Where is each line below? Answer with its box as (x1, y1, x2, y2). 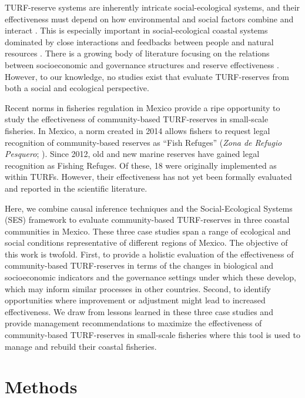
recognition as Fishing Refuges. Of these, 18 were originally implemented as (5, 159, 277, 171)
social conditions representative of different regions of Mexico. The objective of (5, 236, 288, 249)
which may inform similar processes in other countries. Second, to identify (5, 282, 271, 295)
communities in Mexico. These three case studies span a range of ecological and (5, 225, 291, 237)
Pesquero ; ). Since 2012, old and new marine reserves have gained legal (5, 148, 260, 160)
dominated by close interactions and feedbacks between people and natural (5, 35, 274, 48)
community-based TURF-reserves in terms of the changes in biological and (5, 259, 274, 272)
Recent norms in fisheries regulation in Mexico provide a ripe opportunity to (5, 101, 280, 113)
